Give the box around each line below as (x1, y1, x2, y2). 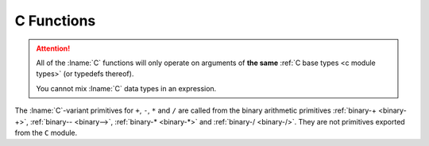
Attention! (36, 44, 71, 53)
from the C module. (14, 128, 78, 137)
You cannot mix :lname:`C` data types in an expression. (36, 83, 217, 93)
